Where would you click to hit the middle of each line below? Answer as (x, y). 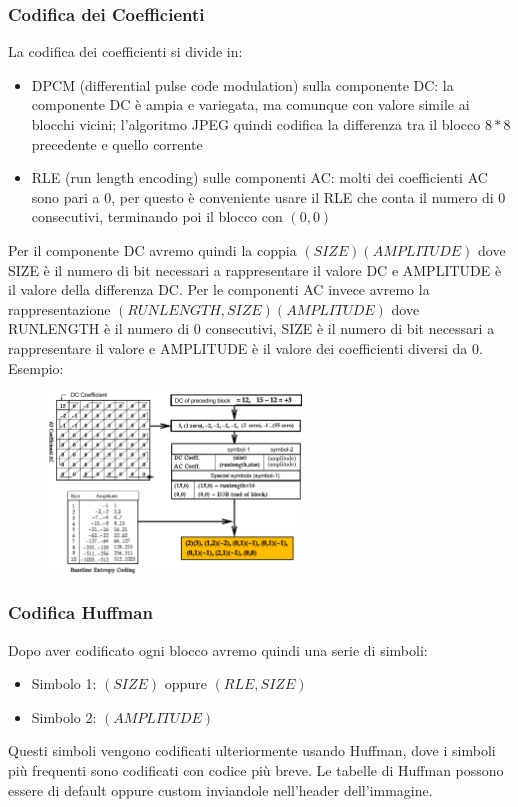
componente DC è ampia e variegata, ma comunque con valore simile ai (250, 104)
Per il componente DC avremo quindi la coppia (152, 249)
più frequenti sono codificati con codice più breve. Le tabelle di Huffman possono (256, 769)
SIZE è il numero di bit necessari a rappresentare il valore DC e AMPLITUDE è (255, 269)
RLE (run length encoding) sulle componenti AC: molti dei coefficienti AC (259, 177)
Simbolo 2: (64, 716)
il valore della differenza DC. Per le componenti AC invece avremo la (219, 289)
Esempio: (36, 367)
